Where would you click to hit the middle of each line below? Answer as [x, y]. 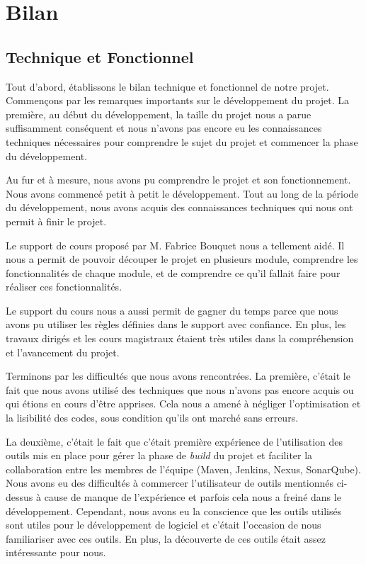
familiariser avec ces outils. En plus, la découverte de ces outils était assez [166, 538]
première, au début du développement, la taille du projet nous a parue [159, 114]
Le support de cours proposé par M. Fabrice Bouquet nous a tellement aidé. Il [175, 245]
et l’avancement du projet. [63, 352]
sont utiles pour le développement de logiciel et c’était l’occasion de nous [164, 525]
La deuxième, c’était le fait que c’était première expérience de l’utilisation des [175, 441]
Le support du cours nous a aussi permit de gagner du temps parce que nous [172, 310]
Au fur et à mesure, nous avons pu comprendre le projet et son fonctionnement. [178, 180]
